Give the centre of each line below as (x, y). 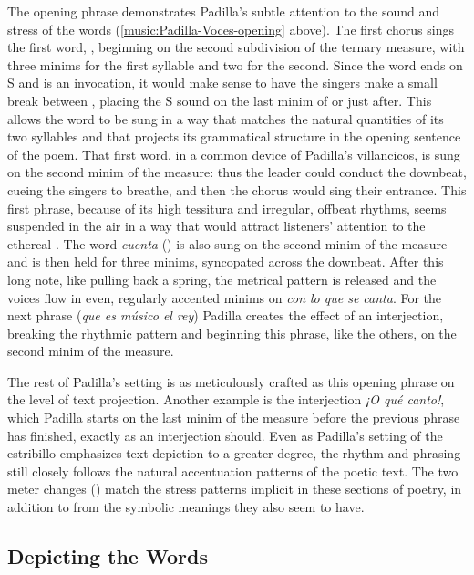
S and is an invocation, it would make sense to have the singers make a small (222, 83)
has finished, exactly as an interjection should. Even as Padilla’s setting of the (225, 435)
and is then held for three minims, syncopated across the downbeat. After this (226, 261)
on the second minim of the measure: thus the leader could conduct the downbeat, (237, 172)
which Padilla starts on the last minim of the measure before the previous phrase (234, 418)
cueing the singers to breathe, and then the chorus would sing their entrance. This (237, 189)
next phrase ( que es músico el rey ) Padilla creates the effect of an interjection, (226, 315)
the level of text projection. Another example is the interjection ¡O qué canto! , (226, 399)
